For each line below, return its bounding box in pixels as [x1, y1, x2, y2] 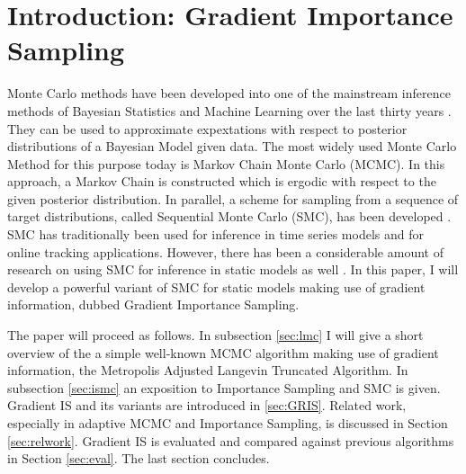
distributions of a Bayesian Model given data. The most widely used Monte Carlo [7, 137, 457, 156]
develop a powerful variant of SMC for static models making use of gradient [7, 277, 426, 296]
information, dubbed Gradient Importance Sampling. [7, 295, 300, 314]
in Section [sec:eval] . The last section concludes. [7, 449, 270, 468]
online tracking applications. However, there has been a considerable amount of [7, 242, 444, 261]
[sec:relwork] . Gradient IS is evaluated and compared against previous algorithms [7, 431, 454, 450]
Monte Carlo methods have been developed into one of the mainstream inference [7, 84, 451, 103]
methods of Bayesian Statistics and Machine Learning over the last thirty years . [7, 101, 452, 120]
